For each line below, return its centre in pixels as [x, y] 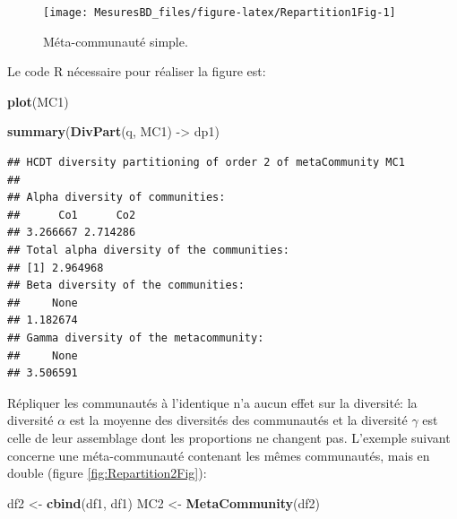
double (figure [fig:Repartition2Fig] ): [107, 473]
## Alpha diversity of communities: [116, 198]
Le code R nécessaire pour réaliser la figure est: [137, 71]
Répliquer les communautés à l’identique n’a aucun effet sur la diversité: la [212, 402]
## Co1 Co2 [72, 215]
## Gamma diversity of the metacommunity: [136, 337]
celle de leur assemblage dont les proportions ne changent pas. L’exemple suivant [229, 437]
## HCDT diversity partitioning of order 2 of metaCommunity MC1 [206, 163]
